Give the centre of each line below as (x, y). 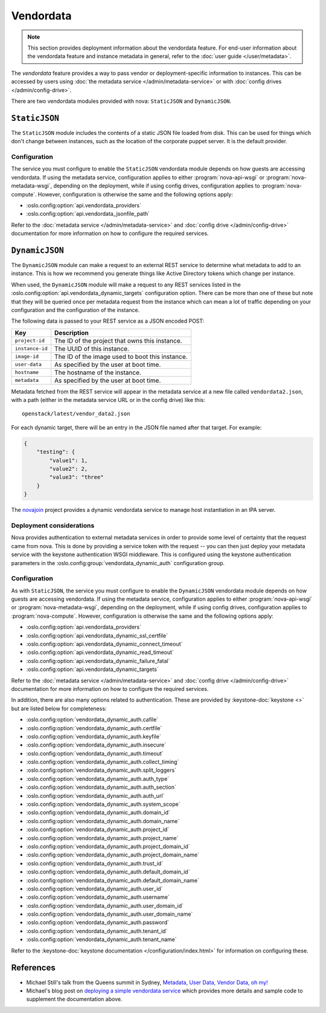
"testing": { (56, 452)
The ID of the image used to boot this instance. (121, 357)
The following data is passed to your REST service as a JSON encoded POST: (108, 321)
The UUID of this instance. (92, 349)
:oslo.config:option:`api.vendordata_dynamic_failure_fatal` (98, 661)
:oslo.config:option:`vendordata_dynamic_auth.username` (98, 897)
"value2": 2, (69, 469)
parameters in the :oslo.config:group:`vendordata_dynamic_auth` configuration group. (118, 563)
